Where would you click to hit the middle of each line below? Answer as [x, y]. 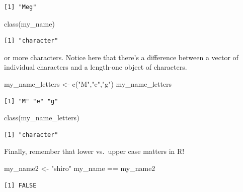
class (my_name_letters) [42, 118]
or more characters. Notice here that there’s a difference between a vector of [121, 57]
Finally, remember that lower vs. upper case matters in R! [94, 151]
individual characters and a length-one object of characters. [96, 67]
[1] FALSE [20, 185]
